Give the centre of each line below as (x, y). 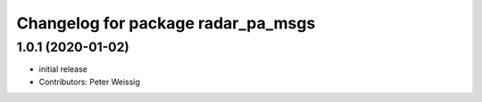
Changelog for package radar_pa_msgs (166, 23)
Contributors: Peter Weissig (89, 82)
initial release (63, 69)
